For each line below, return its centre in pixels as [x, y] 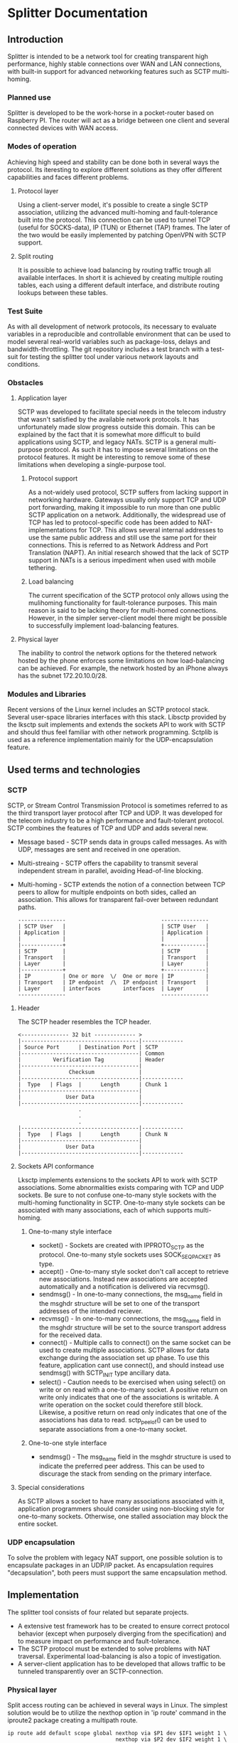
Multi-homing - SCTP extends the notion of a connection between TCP [121, 885]
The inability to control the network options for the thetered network [117, 653]
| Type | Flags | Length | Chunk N [93, 1135]
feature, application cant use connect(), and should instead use [131, 1366]
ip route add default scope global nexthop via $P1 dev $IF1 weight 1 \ [117, 1733]
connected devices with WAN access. [63, 128]
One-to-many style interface [70, 1232]
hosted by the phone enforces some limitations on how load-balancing [121, 661]
